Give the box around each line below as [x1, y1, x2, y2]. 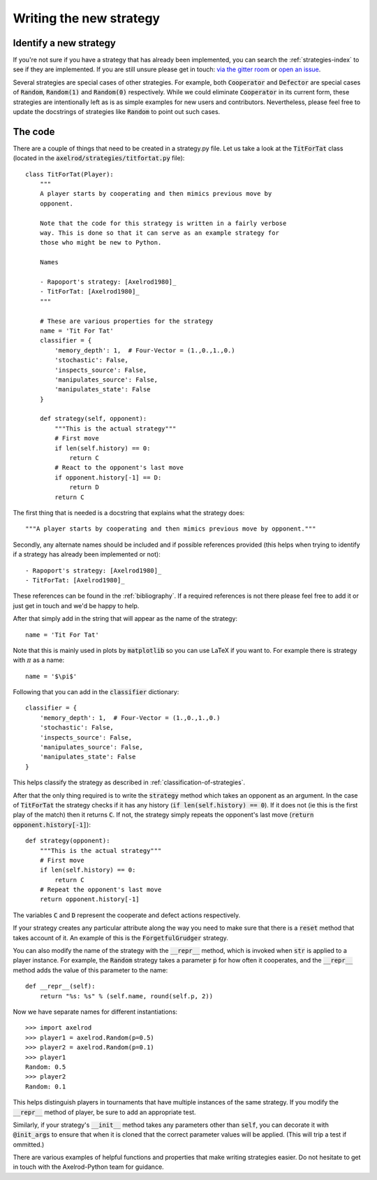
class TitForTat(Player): [25, 170, 114, 178]
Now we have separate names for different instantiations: [13, 1007, 178, 1016]
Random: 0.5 [25, 1063, 66, 1071]
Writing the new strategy [13, 10, 161, 26]
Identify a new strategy [13, 37, 117, 49]
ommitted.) [13, 1140, 45, 1149]
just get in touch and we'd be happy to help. [13, 601, 140, 610]
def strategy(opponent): [25, 837, 110, 845]
